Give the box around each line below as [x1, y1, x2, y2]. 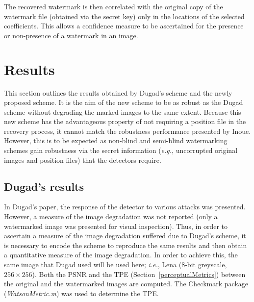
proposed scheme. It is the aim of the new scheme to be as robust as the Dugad [4, 97, 243, 107]
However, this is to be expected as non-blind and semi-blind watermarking [4, 135, 228, 146]
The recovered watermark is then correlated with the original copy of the [4, 1, 223, 11]
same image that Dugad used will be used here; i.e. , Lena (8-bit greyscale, [4, 259, 227, 270]
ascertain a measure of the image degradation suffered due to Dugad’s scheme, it [4, 230, 246, 241]
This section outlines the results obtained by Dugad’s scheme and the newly [4, 87, 232, 98]
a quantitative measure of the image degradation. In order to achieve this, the [4, 250, 238, 260]
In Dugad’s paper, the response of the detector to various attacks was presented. [4, 201, 246, 212]
